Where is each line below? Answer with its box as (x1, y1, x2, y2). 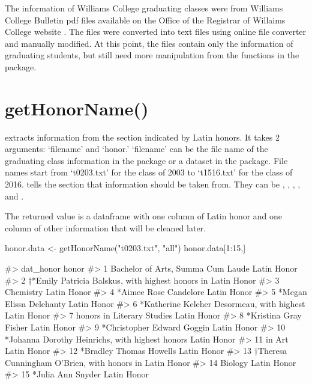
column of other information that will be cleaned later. (5, 221, 206, 234)
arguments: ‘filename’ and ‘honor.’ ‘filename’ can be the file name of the (5, 142, 268, 155)
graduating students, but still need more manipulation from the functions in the (5, 49, 299, 61)
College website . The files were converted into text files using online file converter (5, 25, 307, 38)
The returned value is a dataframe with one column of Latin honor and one (5, 210, 283, 222)
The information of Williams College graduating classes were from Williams (5, 2, 283, 14)
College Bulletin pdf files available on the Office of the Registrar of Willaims (5, 13, 286, 26)
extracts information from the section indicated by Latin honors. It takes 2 (5, 130, 280, 143)
